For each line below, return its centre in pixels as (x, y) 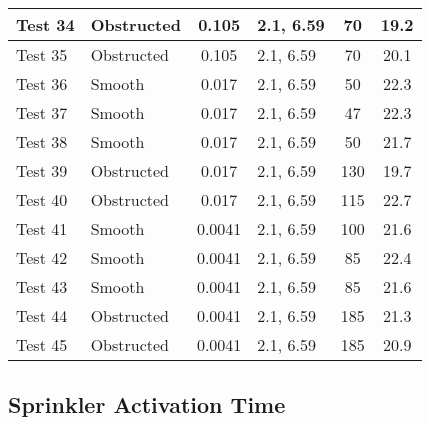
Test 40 (42, 199)
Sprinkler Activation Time (147, 404)
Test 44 (42, 315)
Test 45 (42, 344)
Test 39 (42, 170)
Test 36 (42, 83)
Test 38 (42, 141)
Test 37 (42, 112)
